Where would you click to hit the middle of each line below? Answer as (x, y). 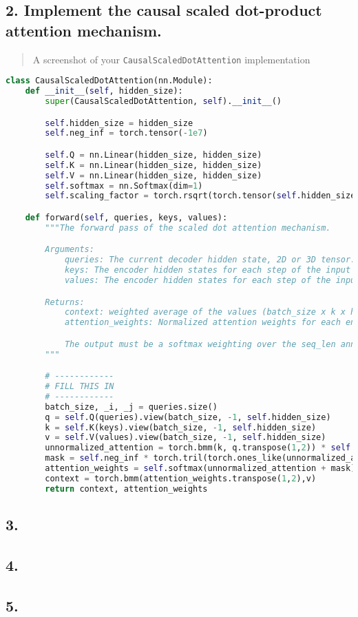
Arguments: (70, 250)
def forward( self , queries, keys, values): (126, 217)
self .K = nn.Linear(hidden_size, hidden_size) (154, 165)
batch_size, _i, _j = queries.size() (131, 407)
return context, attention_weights (126, 489)
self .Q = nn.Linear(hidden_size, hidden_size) (154, 155)
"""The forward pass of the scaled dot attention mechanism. (188, 228)
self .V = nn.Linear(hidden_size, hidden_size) (154, 175)
